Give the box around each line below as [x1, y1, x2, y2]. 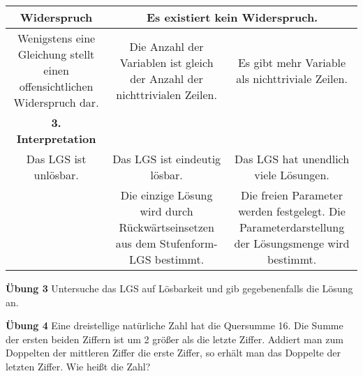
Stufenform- [159, 235, 218, 251]
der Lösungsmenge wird [234, 235, 350, 251]
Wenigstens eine [17, 30, 96, 46]
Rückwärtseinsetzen [119, 219, 214, 235]
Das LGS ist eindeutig [112, 151, 221, 167]
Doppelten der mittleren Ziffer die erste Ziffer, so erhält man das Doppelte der [6, 345, 341, 360]
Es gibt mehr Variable [237, 54, 346, 70]
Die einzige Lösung [120, 187, 213, 203]
